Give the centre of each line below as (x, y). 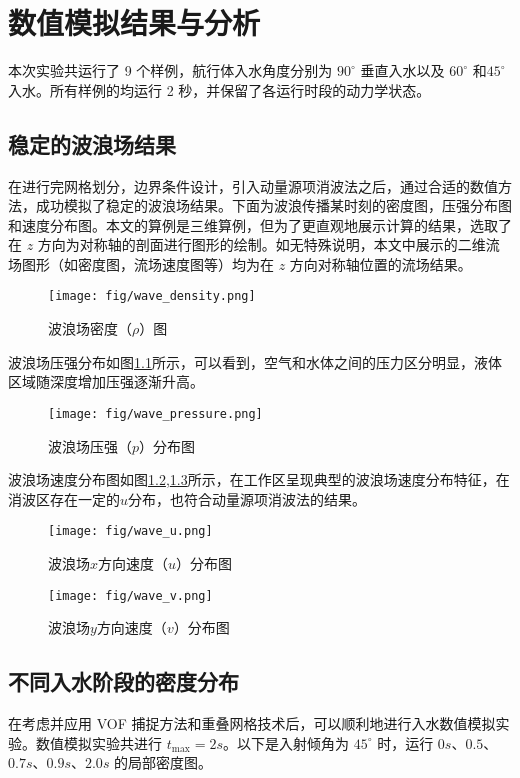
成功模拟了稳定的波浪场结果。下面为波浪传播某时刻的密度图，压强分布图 (273, 205)
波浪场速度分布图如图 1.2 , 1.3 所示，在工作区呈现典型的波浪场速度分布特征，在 (259, 479)
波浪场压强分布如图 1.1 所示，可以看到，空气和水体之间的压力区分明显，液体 (255, 361)
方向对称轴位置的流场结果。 (380, 263)
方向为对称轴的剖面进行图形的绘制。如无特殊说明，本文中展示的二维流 (268, 244)
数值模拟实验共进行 (98, 742)
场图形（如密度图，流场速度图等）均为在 (141, 263)
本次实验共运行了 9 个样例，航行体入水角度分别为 (170, 70)
